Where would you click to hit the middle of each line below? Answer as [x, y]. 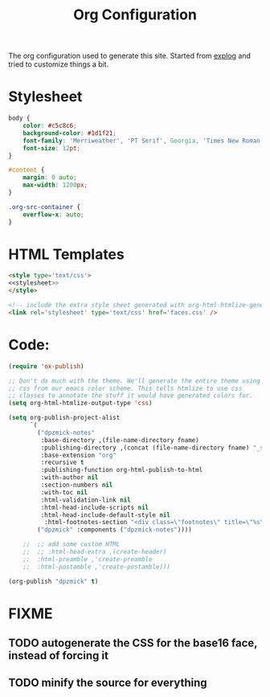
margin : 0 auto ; [50, 178]
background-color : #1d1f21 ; [70, 133]
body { [19, 118]
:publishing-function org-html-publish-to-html [122, 470]
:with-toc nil [64, 492]
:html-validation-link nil [86, 500]
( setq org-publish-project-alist [64, 418]
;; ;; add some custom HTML [72, 544]
